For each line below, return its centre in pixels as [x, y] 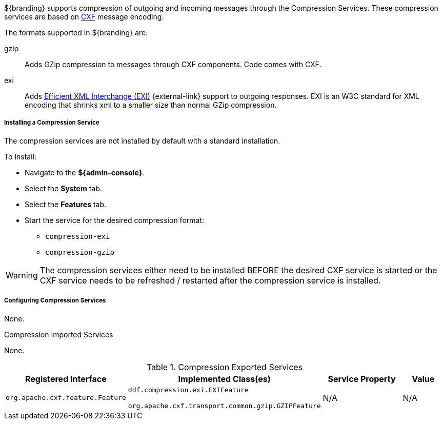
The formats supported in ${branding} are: [76, 33]
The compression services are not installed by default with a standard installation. [142, 140]
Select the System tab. [63, 188]
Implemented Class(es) [224, 379]
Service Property [362, 379]
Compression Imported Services [59, 334]
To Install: [21, 156]
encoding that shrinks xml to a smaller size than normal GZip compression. [151, 105]
